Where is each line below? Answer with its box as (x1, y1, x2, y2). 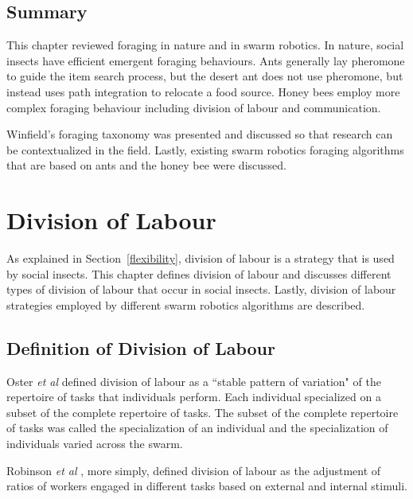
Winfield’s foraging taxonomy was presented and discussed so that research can (6, 126, 393, 142)
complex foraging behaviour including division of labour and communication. (6, 99, 381, 115)
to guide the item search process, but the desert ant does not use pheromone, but (6, 68, 403, 84)
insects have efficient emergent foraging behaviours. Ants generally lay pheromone (6, 52, 405, 68)
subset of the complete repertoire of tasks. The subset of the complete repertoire (6, 403, 399, 420)
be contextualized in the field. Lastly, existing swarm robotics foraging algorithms (6, 141, 404, 158)
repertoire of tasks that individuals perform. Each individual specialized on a (6, 388, 381, 405)
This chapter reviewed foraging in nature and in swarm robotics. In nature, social (6, 37, 404, 53)
